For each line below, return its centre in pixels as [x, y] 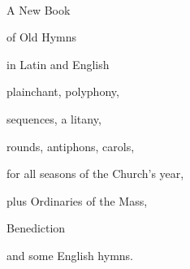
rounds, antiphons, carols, [71, 146]
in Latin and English [58, 64]
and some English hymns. [70, 255]
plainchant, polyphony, [63, 91]
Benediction [36, 228]
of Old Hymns [42, 37]
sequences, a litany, [54, 118]
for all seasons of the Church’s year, [95, 174]
